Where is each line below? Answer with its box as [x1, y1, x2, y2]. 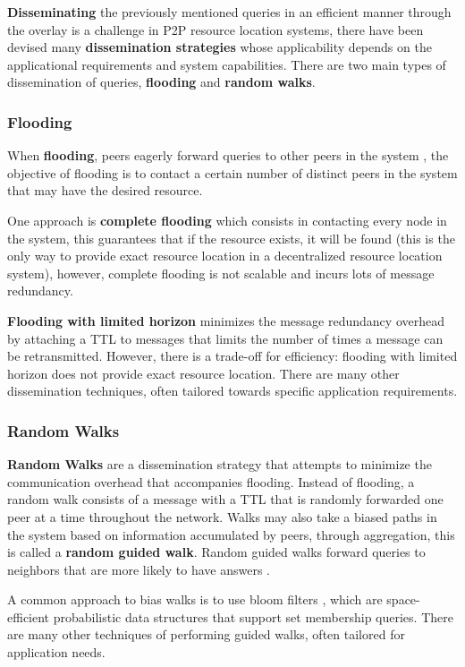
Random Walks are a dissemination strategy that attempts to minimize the [7, 455, 432, 474]
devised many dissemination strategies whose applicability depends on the [7, 38, 432, 56]
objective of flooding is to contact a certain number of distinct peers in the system [7, 163, 458, 182]
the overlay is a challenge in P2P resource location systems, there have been [7, 20, 424, 38]
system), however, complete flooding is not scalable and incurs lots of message [7, 263, 435, 282]
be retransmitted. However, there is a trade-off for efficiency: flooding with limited [7, 346, 458, 365]
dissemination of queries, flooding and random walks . [7, 73, 316, 91]
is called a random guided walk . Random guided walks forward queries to [7, 543, 426, 561]
